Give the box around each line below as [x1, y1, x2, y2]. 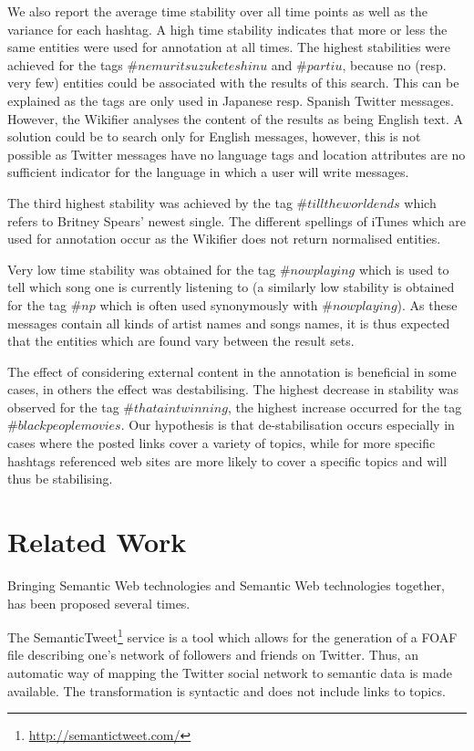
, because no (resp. [342, 55, 447, 74]
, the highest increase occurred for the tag [227, 397, 462, 416]
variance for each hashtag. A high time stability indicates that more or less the [7, 19, 448, 38]
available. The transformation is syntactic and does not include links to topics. [7, 681, 446, 700]
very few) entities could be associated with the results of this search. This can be [7, 73, 459, 92]
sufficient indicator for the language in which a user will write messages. [7, 162, 409, 182]
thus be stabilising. [7, 469, 113, 488]
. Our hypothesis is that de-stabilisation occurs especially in [120, 415, 455, 434]
